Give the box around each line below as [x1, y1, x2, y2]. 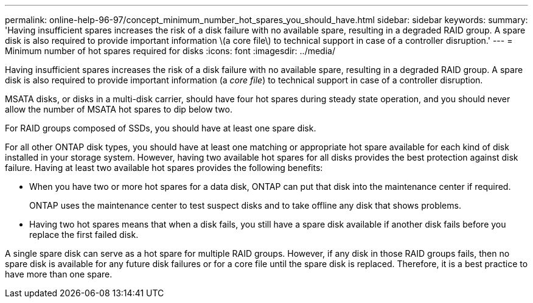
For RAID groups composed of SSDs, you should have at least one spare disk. [5, 123, 316, 133]
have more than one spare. [5, 269, 113, 279]
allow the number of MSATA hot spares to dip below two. [5, 104, 232, 114]
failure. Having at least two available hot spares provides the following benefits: [5, 162, 323, 173]
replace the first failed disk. [29, 229, 139, 240]
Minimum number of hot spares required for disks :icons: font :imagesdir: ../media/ [5, 46, 335, 56]
